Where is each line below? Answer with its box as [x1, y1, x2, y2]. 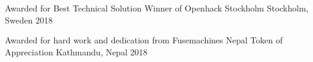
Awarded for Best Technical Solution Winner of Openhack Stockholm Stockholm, [5, 2, 309, 14]
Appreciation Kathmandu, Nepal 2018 [5, 45, 148, 58]
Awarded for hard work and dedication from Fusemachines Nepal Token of [5, 34, 283, 46]
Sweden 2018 [5, 13, 53, 26]
